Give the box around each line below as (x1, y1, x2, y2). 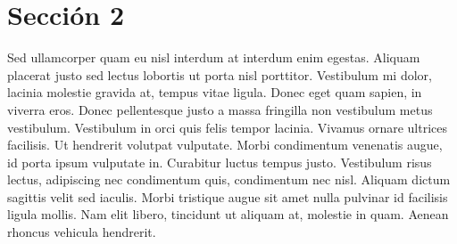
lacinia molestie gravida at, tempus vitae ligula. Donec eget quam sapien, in (7, 83, 422, 102)
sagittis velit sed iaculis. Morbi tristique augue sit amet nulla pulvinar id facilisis (7, 187, 448, 206)
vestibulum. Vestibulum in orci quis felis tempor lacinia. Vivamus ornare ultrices (7, 118, 448, 136)
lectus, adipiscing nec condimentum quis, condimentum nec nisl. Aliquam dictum (7, 170, 451, 189)
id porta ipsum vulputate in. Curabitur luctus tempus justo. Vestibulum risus (7, 152, 432, 171)
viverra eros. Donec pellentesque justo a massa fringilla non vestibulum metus (7, 100, 433, 118)
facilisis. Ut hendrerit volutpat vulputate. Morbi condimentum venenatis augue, (7, 135, 443, 154)
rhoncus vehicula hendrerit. (7, 223, 156, 241)
